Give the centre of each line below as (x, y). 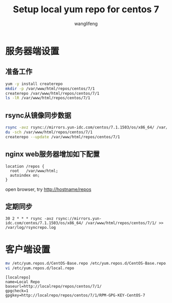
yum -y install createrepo (34, 84)
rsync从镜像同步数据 (38, 115)
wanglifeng (86, 24)
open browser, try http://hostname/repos (48, 189)
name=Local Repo (23, 282)
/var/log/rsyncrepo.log (31, 228)
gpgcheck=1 (17, 291)
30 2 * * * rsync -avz (29, 219)
